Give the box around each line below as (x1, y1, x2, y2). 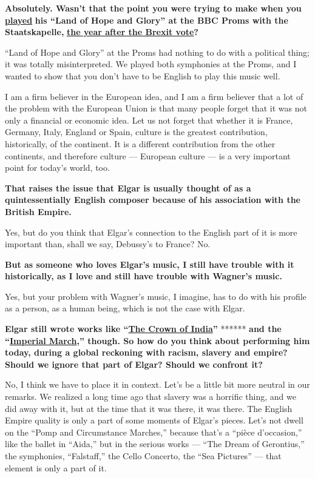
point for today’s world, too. (5, 161, 110, 174)
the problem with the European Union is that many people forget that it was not (5, 102, 307, 115)
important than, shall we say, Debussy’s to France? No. (5, 237, 211, 250)
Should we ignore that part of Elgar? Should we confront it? (5, 357, 263, 370)
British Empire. (5, 205, 72, 217)
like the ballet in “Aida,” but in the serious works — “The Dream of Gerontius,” (5, 437, 305, 450)
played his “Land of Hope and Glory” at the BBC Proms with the (5, 13, 288, 26)
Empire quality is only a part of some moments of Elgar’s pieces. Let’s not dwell (5, 414, 303, 427)
